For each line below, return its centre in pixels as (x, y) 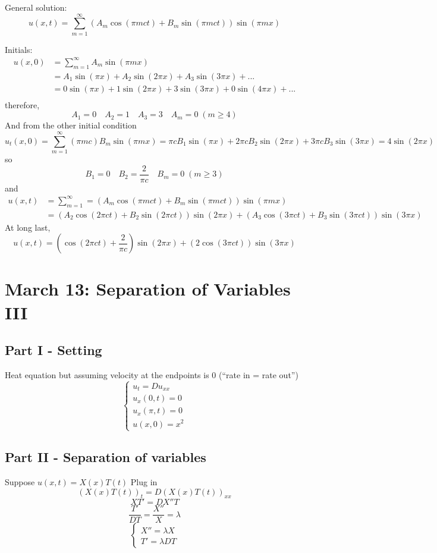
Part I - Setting (54, 350)
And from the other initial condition (71, 125)
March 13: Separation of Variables (148, 289)
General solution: (36, 7)
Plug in (144, 481)
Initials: (19, 49)
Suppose (20, 481)
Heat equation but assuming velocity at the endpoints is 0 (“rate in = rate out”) (152, 375)
